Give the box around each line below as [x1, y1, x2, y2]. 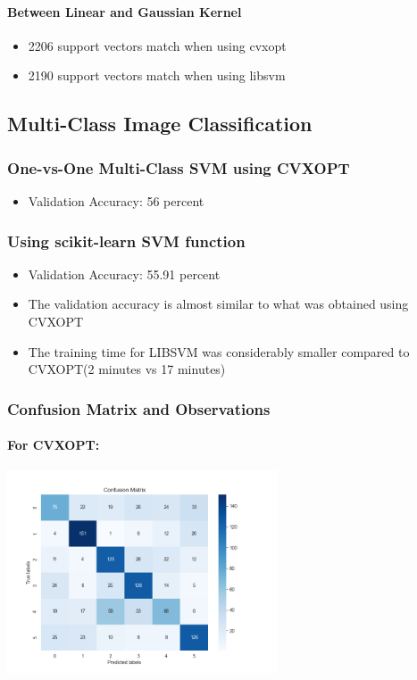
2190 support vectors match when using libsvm [28, 66, 286, 85]
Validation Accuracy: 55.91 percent [28, 264, 221, 283]
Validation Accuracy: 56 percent [28, 191, 204, 210]
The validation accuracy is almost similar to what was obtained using [28, 294, 409, 313]
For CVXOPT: [7, 435, 100, 454]
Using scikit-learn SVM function [7, 229, 246, 252]
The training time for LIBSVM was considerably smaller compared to [28, 342, 410, 361]
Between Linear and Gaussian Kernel [7, 2, 242, 21]
